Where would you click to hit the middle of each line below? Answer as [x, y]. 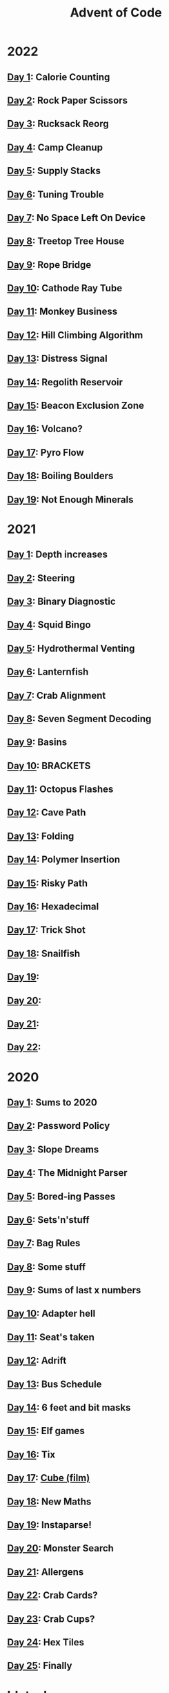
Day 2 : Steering [41, 578]
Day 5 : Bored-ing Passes [61, 1196]
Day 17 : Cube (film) [49, 1478]
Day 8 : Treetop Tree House [66, 241]
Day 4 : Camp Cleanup [55, 147]
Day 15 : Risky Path [48, 883]
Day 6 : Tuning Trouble [56, 194]
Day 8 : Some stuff [47, 1267]
